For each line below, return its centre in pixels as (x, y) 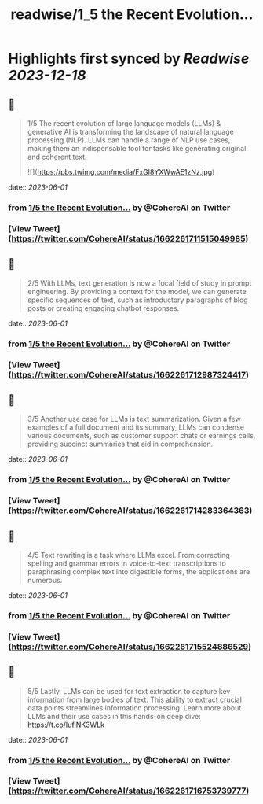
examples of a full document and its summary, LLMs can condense (136, 427)
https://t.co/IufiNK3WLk (66, 725)
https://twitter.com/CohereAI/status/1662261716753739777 (129, 791)
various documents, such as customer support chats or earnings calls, (141, 436)
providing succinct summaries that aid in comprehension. (120, 444)
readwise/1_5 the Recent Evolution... (132, 15)
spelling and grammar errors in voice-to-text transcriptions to (126, 563)
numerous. (45, 580)
